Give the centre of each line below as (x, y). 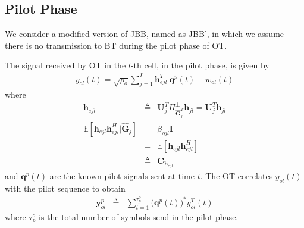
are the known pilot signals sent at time (122, 176)
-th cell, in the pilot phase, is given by (200, 65)
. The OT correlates (236, 176)
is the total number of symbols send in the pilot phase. (138, 216)
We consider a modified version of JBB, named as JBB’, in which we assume (145, 34)
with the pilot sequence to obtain (65, 188)
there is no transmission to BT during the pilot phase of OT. (116, 45)
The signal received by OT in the (65, 65)
